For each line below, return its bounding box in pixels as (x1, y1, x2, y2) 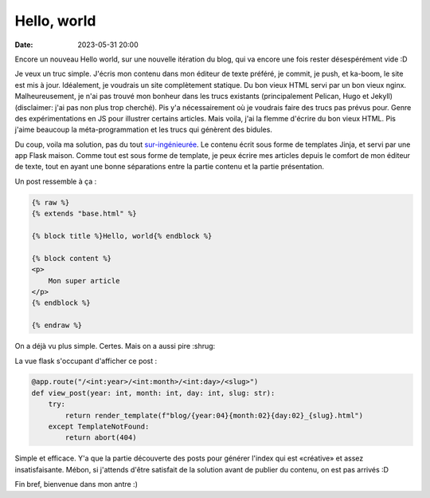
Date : (14, 40, 33, 49)
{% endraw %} (31, 321, 83, 330)
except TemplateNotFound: (48, 422, 150, 431)
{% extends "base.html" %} (31, 209, 137, 219)
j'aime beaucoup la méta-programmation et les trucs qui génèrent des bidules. (14, 125, 272, 135)
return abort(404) (64, 433, 137, 442)
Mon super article (48, 276, 120, 285)
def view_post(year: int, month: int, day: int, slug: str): (31, 388, 276, 397)
